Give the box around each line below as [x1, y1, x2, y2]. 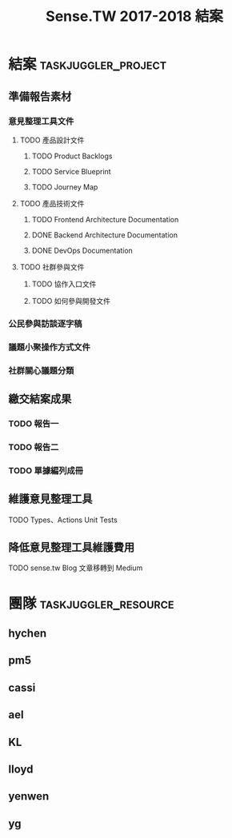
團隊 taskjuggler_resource [8, 594, 174, 613]
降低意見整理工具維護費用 [8, 541, 134, 554]
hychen [8, 627, 46, 640]
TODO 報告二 [8, 441, 59, 453]
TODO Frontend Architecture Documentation [31, 214, 179, 224]
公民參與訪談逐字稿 [8, 317, 82, 329]
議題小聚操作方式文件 [8, 341, 90, 353]
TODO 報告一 [8, 417, 59, 429]
